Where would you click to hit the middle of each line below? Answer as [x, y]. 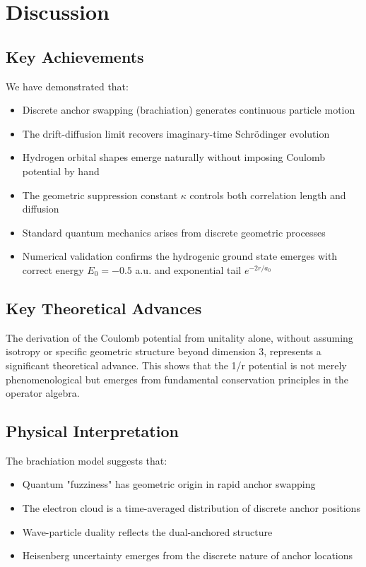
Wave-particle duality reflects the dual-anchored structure [147, 531]
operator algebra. [43, 393]
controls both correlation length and [268, 195]
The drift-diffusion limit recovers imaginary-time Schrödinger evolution [176, 133]
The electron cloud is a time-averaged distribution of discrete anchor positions [191, 508]
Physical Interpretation [92, 431]
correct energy [53, 269]
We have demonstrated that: [67, 86]
